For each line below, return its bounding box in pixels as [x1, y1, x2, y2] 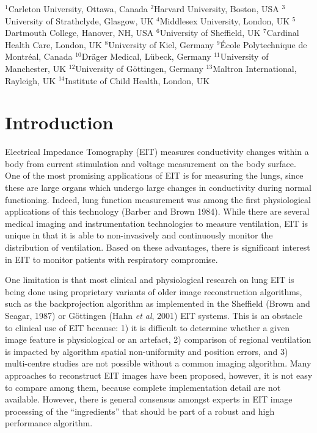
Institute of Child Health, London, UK [65, 74, 210, 87]
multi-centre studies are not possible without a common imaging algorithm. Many [5, 357, 312, 370]
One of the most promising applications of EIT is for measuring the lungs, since [5, 169, 304, 182]
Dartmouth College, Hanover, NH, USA [5, 26, 154, 39]
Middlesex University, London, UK [159, 14, 290, 27]
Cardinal [266, 26, 299, 39]
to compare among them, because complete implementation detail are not [5, 381, 281, 393]
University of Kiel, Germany [108, 38, 214, 51]
